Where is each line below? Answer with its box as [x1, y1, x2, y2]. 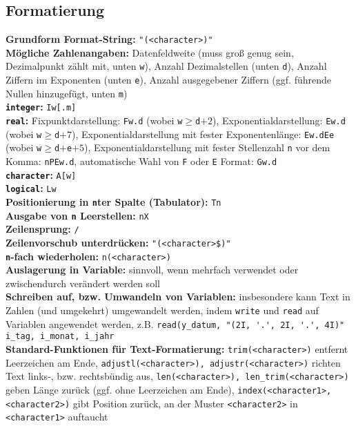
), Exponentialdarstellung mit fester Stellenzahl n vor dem [84, 140, 330, 155]
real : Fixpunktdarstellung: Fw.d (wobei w [6, 113, 183, 128]
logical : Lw [6, 181, 57, 195]
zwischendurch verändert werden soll [6, 275, 160, 290]
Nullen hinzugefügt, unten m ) [6, 86, 128, 100]
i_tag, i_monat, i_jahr [6, 331, 115, 342]
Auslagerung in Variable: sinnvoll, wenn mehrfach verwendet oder [6, 262, 299, 277]
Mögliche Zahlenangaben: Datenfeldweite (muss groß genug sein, [6, 45, 294, 59]
